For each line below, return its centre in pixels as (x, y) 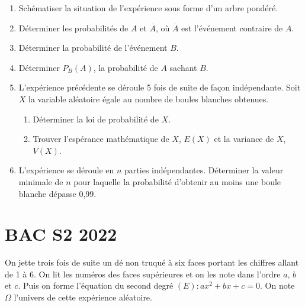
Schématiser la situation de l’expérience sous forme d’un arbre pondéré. (148, 8)
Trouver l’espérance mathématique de (101, 139)
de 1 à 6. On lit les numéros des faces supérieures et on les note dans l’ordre (143, 274)
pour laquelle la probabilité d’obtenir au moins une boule (177, 181)
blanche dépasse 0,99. (57, 193)
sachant (183, 67)
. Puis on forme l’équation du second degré (96, 285)
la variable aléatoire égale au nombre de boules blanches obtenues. (149, 98)
